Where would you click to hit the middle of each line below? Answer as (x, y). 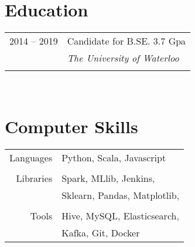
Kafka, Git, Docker (101, 232)
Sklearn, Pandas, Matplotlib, (121, 195)
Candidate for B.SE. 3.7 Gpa (126, 41)
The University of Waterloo (123, 58)
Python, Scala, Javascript (114, 157)
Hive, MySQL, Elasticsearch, (120, 215)
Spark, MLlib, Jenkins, (108, 178)
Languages (31, 157)
